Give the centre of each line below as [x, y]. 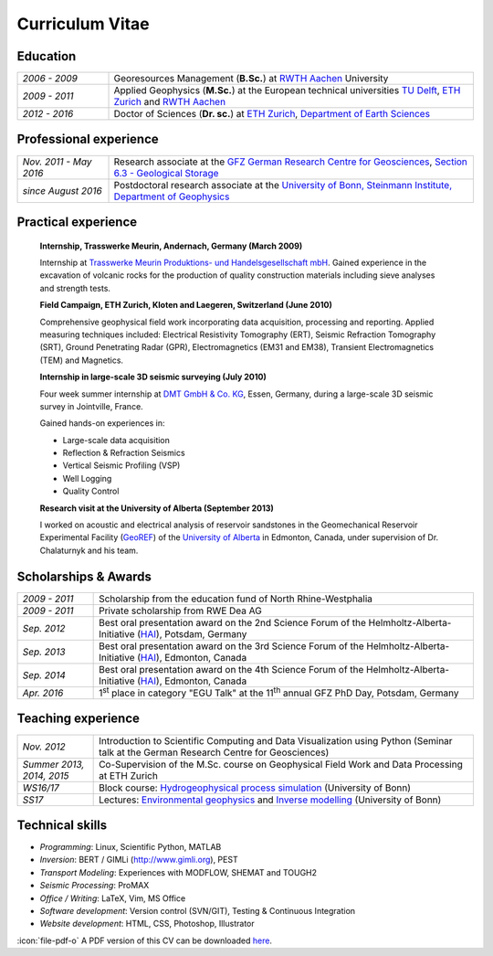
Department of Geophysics [172, 197]
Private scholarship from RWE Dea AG [180, 611]
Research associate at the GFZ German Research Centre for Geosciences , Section [290, 162]
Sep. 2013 [44, 652]
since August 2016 [62, 190]
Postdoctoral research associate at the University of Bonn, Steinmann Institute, [283, 185]
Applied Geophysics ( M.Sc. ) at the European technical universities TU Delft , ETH [287, 90]
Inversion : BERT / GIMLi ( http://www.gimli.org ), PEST [139, 860]
